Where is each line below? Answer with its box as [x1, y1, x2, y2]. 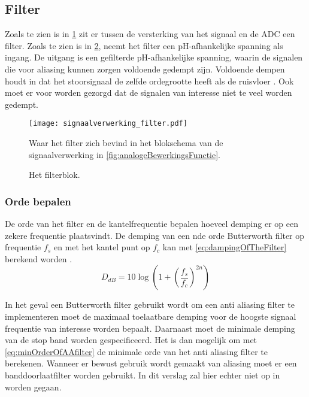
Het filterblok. [29, 168, 80, 181]
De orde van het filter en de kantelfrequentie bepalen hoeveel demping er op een [5, 217, 298, 230]
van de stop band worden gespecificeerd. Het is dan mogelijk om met [5, 334, 257, 346]
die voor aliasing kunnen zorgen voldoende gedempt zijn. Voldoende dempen [5, 62, 285, 75]
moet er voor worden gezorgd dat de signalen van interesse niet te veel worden [5, 86, 292, 99]
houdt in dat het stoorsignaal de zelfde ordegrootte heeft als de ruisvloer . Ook [5, 74, 294, 87]
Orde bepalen [5, 193, 71, 208]
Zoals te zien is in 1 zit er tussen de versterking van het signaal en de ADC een [5, 28, 295, 40]
